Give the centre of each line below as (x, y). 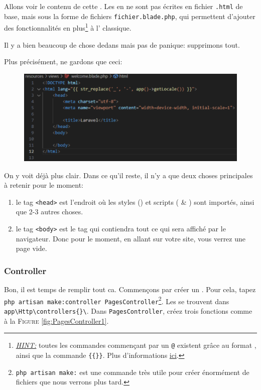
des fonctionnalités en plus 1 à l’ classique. (68, 27)
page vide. (31, 248)
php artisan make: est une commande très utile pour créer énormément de (133, 372)
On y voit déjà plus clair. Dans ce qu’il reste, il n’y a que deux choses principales (128, 175)
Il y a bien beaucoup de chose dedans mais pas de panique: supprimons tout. (122, 44)
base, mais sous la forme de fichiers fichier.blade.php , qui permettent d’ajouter (130, 16)
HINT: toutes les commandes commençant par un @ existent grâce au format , (136, 345)
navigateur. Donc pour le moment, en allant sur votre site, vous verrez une (130, 238)
